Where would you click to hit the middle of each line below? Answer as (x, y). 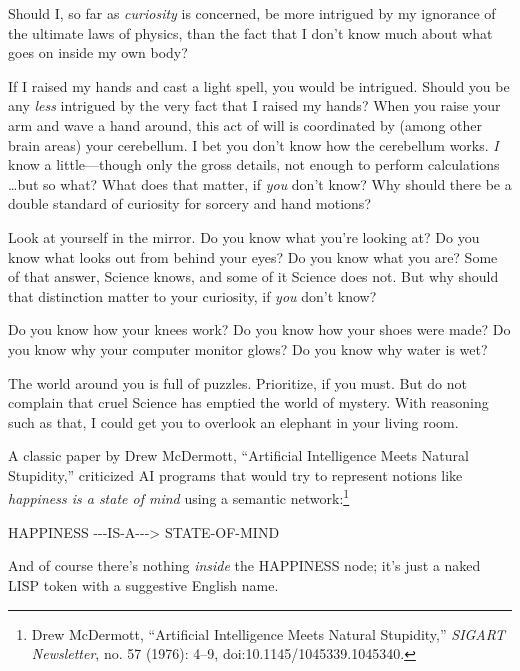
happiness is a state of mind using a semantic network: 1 (179, 497)
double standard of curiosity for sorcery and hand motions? (189, 203)
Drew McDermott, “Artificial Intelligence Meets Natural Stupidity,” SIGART (268, 633)
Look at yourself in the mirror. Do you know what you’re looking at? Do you (244, 236)
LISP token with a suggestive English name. (143, 584)
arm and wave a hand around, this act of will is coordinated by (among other (245, 124)
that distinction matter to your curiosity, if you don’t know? (192, 295)
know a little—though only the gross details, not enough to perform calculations (254, 164)
